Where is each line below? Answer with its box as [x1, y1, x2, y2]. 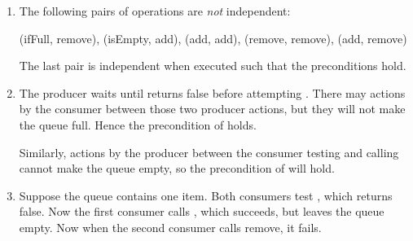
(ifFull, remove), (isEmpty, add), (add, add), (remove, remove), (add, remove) [19, 29, 407, 46]
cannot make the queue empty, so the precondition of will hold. [19, 160, 335, 177]
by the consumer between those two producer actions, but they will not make [19, 100, 406, 117]
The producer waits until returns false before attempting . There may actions [19, 84, 406, 101]
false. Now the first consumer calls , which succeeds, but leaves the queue [19, 203, 384, 220]
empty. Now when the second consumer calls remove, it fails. [19, 218, 322, 235]
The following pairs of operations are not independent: [19, 2, 291, 19]
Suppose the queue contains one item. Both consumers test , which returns [19, 186, 393, 204]
